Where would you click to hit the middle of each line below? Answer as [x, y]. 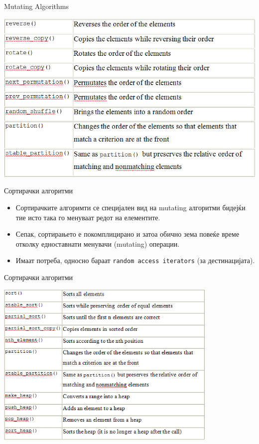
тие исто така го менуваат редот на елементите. [88, 217]
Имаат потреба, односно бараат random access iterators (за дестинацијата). [135, 260]
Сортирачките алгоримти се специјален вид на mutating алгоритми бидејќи [130, 207]
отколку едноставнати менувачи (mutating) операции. [98, 243]
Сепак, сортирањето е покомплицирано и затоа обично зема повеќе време [128, 234]
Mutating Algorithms [37, 6]
